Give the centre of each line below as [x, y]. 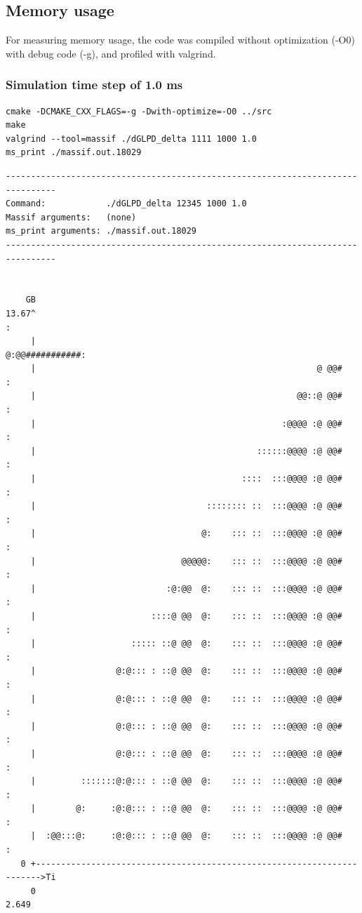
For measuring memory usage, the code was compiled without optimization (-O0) [180, 40]
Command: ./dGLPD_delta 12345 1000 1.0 [126, 204]
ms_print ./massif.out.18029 [74, 153]
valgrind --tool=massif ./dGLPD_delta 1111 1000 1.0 [131, 139]
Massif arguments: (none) [71, 217]
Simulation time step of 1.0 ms [94, 85]
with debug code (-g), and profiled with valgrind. [111, 53]
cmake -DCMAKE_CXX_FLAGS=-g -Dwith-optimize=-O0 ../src [139, 111]
